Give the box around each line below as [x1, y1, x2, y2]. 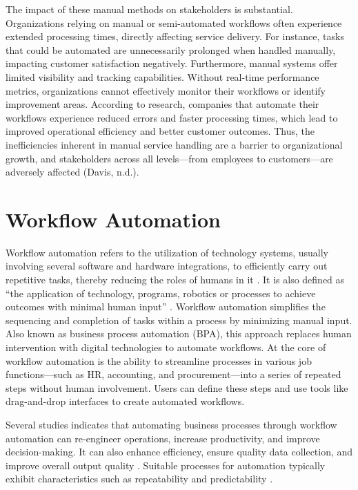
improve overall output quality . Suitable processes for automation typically [6, 458, 326, 472]
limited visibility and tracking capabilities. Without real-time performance [6, 69, 319, 84]
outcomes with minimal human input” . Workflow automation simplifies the [6, 299, 326, 314]
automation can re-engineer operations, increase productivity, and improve [6, 431, 320, 445]
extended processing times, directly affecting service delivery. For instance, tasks [6, 29, 344, 44]
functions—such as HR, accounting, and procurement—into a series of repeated [6, 367, 341, 381]
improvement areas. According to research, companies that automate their [6, 97, 319, 111]
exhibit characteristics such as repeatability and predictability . [6, 471, 273, 486]
